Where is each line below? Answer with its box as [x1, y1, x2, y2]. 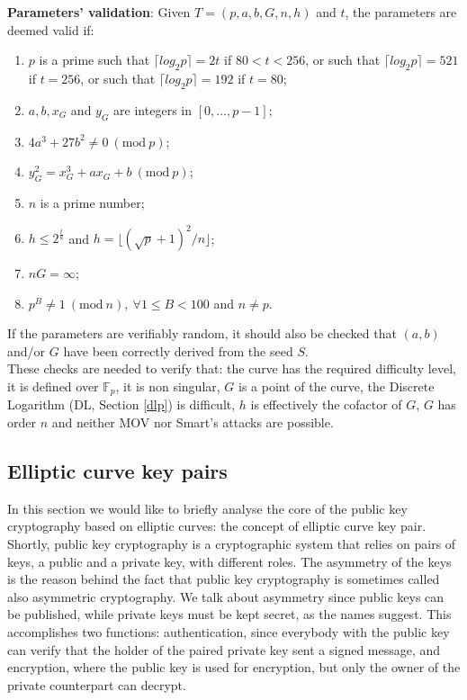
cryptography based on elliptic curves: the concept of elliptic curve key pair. [7, 516, 427, 535]
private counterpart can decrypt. [7, 675, 186, 694]
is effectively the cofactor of [250, 395, 402, 414]
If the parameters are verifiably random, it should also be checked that [7, 324, 397, 343]
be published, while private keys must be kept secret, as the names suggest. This [7, 605, 452, 624]
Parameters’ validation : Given [7, 3, 191, 21]
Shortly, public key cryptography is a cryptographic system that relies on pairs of [7, 534, 456, 553]
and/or [7, 341, 46, 360]
